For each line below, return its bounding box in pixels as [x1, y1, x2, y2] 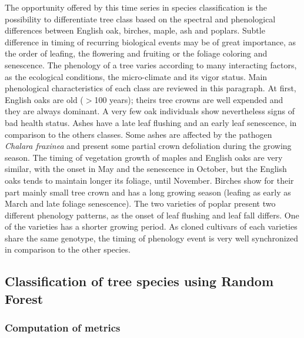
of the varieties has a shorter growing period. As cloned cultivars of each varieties [5, 220, 298, 233]
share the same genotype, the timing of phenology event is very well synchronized [5, 231, 298, 244]
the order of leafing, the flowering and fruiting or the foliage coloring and [5, 47, 268, 59]
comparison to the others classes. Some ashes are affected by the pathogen [5, 128, 272, 140]
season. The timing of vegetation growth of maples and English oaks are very [5, 151, 283, 163]
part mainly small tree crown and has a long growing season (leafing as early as [5, 185, 291, 198]
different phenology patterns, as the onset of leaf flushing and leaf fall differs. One [5, 208, 299, 221]
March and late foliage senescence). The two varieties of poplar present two [5, 197, 276, 210]
